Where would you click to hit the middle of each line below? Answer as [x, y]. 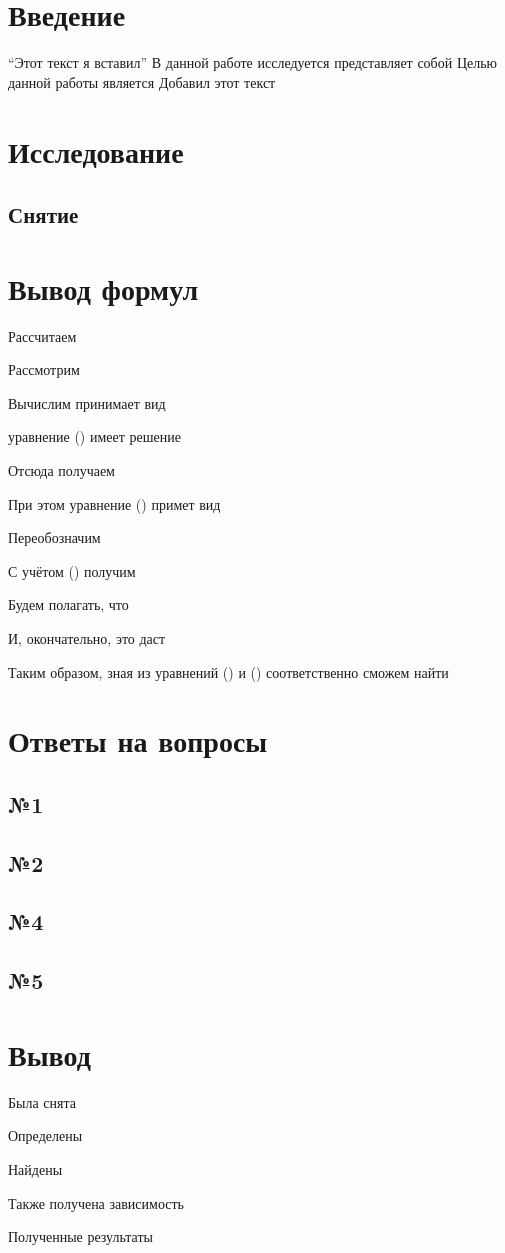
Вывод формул [103, 287]
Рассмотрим [44, 369]
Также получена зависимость [96, 1202]
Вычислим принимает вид [87, 402]
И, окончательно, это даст [87, 637]
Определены [45, 1135]
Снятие [43, 214]
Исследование [96, 150]
